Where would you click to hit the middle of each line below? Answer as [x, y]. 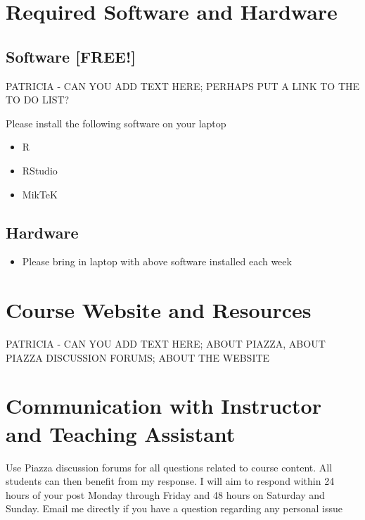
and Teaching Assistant [121, 433]
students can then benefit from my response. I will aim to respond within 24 [170, 481]
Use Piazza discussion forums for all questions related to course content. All [169, 467]
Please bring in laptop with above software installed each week [157, 261]
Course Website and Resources [159, 310]
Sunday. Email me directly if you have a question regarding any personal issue [174, 508]
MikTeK [40, 194]
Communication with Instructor [164, 406]
